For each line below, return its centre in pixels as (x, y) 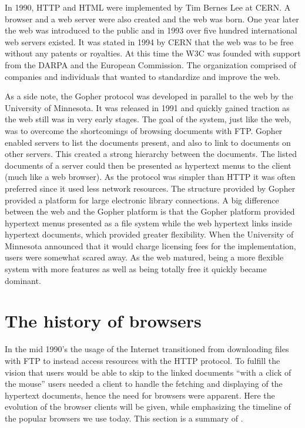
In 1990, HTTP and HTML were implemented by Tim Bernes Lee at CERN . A (148, 7)
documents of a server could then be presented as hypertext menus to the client (148, 165)
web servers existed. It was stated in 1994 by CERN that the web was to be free (149, 41)
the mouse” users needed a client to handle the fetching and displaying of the (144, 384)
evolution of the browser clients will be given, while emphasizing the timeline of (148, 407)
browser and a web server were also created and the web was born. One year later (152, 19)
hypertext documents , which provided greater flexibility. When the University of (149, 234)
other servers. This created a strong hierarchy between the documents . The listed (151, 154)
